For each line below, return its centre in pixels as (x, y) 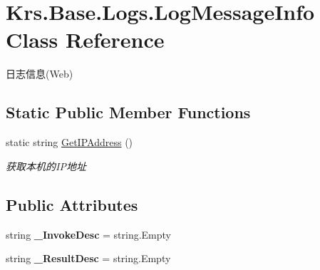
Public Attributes (72, 204)
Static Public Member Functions (128, 112)
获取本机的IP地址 (46, 166)
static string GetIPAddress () (69, 142)
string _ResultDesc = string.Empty (88, 258)
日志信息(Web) (40, 74)
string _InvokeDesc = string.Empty (89, 234)
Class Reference (85, 40)
